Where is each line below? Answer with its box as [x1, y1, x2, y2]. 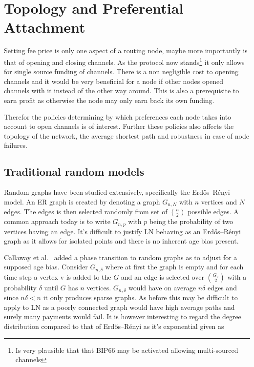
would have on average [128, 282, 196, 292]
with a [227, 271, 247, 282]
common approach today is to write [4, 216, 110, 226]
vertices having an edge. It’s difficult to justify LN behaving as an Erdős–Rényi [4, 226, 241, 236]
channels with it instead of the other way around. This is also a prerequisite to [4, 85, 239, 96]
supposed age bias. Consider [4, 262, 88, 272]
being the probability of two [149, 216, 233, 226]
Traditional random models [4, 164, 145, 179]
